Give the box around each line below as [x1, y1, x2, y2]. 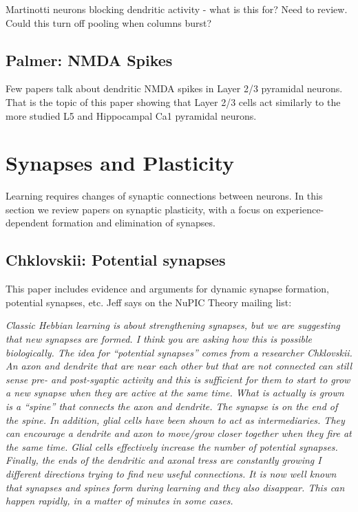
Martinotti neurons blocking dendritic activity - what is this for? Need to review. [6, 2, 348, 16]
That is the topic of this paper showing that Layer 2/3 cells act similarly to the [6, 94, 341, 109]
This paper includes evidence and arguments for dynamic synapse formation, [6, 281, 329, 296]
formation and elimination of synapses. [52, 215, 215, 230]
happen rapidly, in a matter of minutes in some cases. [6, 493, 233, 508]
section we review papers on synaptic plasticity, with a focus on [6, 202, 273, 216]
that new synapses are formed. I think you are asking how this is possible [6, 332, 313, 346]
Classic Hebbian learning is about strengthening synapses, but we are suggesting [6, 318, 340, 332]
